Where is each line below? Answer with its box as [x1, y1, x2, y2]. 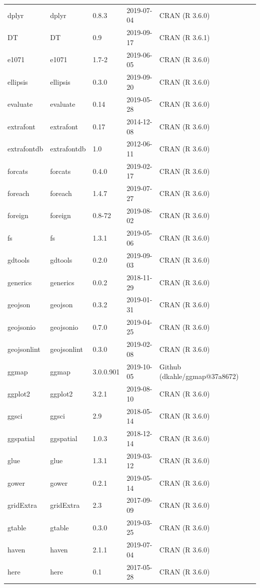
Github [159, 361, 181, 371]
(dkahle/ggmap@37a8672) [159, 371, 239, 381]
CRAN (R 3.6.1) [159, 32, 210, 42]
